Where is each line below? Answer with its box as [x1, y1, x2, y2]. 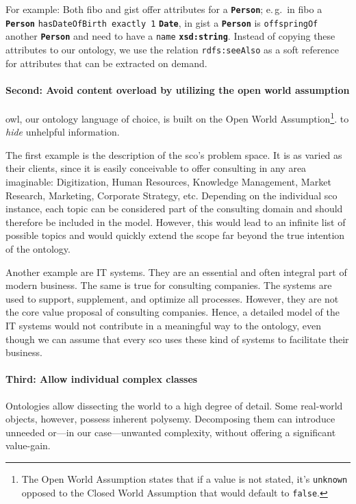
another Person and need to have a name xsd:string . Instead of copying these [5, 29, 335, 43]
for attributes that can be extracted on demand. [5, 55, 207, 70]
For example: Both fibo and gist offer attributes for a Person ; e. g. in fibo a [5, 2, 322, 16]
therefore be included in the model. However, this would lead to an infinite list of [5, 214, 346, 229]
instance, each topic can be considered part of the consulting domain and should [5, 201, 343, 216]
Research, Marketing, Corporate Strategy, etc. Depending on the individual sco [5, 188, 338, 202]
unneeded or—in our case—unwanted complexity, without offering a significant [5, 425, 336, 439]
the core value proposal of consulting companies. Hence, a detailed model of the [5, 305, 340, 319]
